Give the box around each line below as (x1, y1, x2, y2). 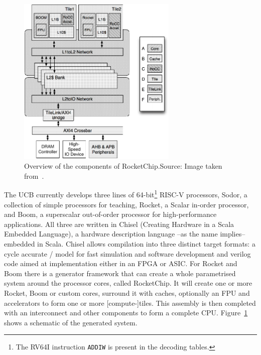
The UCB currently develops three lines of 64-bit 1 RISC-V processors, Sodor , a (4, 188, 247, 200)
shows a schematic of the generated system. (4, 317, 138, 327)
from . (24, 170, 44, 181)
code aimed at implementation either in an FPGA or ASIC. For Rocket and (4, 258, 237, 269)
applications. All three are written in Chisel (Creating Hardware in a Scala (4, 218, 234, 229)
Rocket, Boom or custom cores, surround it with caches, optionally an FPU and (4, 288, 250, 298)
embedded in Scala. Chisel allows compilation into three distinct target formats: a (4, 239, 255, 249)
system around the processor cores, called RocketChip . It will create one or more (4, 278, 252, 288)
